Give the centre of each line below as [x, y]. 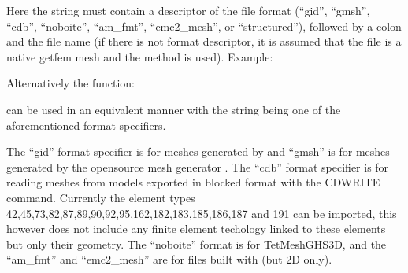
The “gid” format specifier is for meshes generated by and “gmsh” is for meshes [198, 151]
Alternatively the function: [71, 83]
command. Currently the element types [101, 197]
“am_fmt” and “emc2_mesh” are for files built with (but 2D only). [169, 259]
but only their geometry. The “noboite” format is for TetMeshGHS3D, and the [197, 243]
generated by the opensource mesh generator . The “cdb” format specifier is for [198, 166]
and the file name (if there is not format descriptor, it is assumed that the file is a [204, 41]
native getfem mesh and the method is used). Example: [140, 56]
